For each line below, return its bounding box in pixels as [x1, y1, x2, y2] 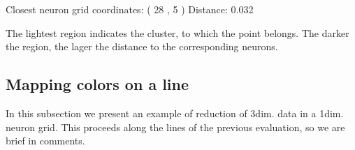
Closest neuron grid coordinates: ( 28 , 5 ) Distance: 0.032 [6, 2, 254, 16]
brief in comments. [6, 133, 85, 148]
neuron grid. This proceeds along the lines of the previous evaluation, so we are [6, 119, 345, 134]
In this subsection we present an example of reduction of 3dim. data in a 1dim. [6, 105, 344, 120]
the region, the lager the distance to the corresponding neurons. [6, 39, 278, 54]
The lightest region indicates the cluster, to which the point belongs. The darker [6, 25, 349, 40]
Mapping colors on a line [6, 73, 189, 95]
